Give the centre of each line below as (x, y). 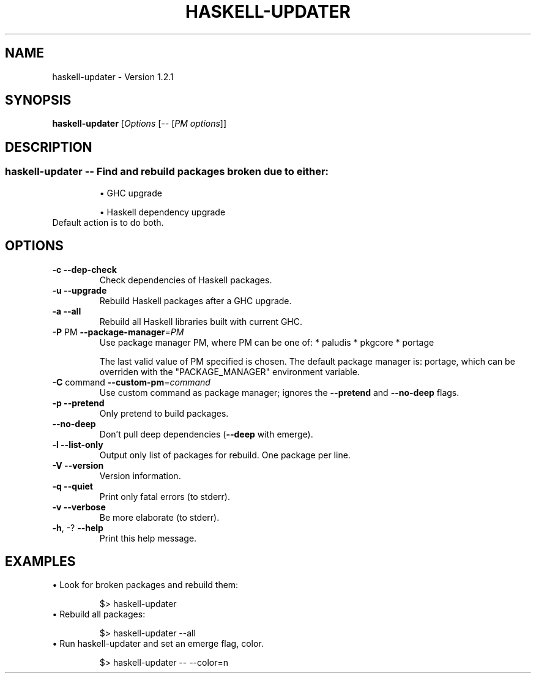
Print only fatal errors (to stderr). (165, 496)
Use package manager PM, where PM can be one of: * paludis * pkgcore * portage (267, 342)
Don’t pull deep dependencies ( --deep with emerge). (206, 434)
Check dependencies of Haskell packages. (186, 280)
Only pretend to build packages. (164, 413)
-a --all (67, 311)
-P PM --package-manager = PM (118, 332)
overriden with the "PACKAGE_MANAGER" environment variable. (229, 371)
